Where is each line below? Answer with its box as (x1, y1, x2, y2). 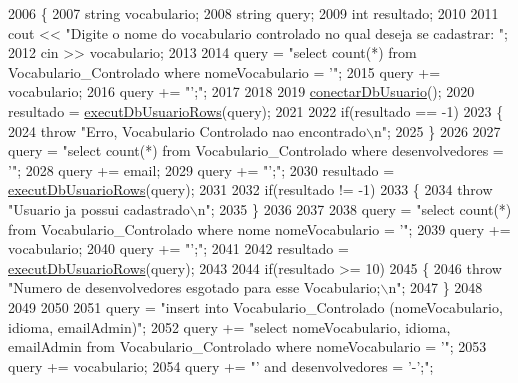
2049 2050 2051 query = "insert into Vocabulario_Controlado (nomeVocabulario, (8, 296, 503, 317)
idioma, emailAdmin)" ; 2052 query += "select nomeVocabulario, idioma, (8, 316, 451, 337)
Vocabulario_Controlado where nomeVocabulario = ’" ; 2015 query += (8, 61, 441, 82)
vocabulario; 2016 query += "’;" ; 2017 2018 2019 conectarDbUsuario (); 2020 (8, 81, 475, 102)
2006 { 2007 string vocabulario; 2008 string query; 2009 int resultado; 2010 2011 (8, 3, 499, 23)
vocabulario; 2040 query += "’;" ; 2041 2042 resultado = (8, 238, 349, 259)
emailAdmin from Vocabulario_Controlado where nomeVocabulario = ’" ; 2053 (8, 336, 487, 357)
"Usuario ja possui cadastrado (8, 198, 190, 219)
